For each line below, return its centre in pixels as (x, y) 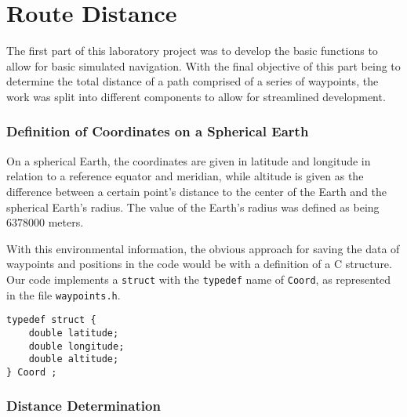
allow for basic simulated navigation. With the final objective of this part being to (203, 65)
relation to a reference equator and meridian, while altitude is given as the (185, 176)
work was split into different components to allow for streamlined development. (196, 96)
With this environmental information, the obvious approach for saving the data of (203, 248)
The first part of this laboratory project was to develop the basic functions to (192, 51)
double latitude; (74, 333)
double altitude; (74, 359)
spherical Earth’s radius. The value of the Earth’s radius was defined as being (193, 207)
